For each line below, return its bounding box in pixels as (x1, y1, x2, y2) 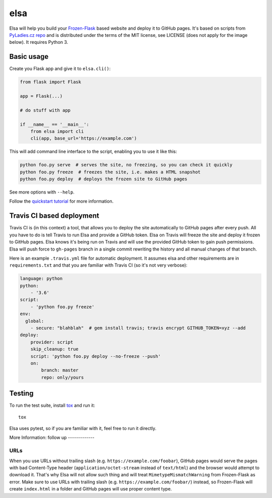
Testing (9, 389, 34, 398)
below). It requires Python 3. (9, 39, 69, 45)
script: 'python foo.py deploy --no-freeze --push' (30, 353, 161, 359)
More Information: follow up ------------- (9, 434, 95, 441)
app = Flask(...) (20, 93, 63, 99)
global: (25, 318, 44, 324)
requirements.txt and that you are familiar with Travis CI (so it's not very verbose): (9, 262, 187, 268)
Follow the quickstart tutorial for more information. (9, 198, 114, 204)
